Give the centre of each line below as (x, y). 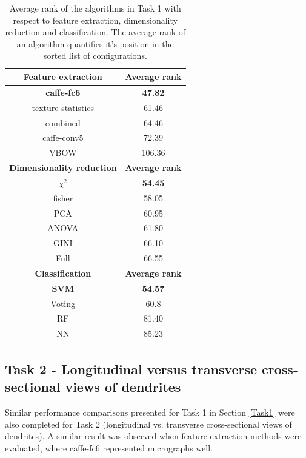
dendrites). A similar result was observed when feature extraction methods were (153, 436)
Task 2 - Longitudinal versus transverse (131, 369)
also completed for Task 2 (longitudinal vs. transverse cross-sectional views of (148, 424)
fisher (63, 197)
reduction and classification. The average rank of (95, 32)
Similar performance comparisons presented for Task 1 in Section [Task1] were (150, 412)
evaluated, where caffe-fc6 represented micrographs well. (109, 447)
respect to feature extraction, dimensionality (95, 20)
